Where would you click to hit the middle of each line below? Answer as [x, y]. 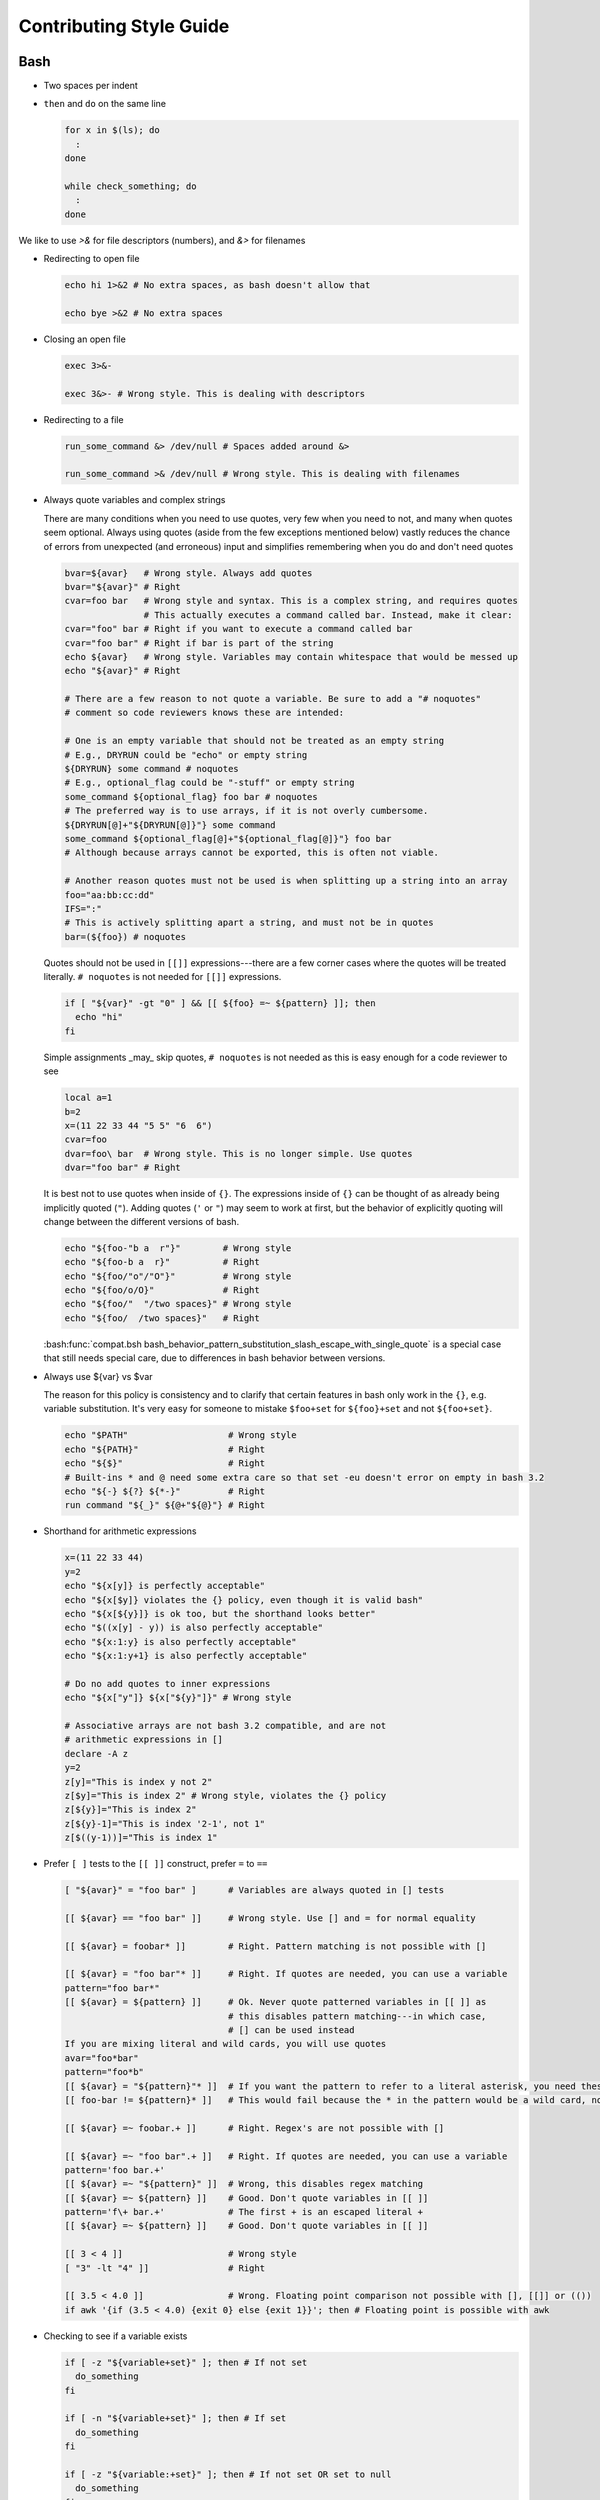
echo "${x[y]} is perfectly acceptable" [164, 1586]
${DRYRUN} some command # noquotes [151, 769]
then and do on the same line [105, 104]
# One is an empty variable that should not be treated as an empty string [254, 741]
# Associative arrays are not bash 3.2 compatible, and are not [225, 1726]
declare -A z [96, 1753]
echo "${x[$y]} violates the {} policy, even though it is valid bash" [244, 1599]
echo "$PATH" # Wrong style [180, 1435]
